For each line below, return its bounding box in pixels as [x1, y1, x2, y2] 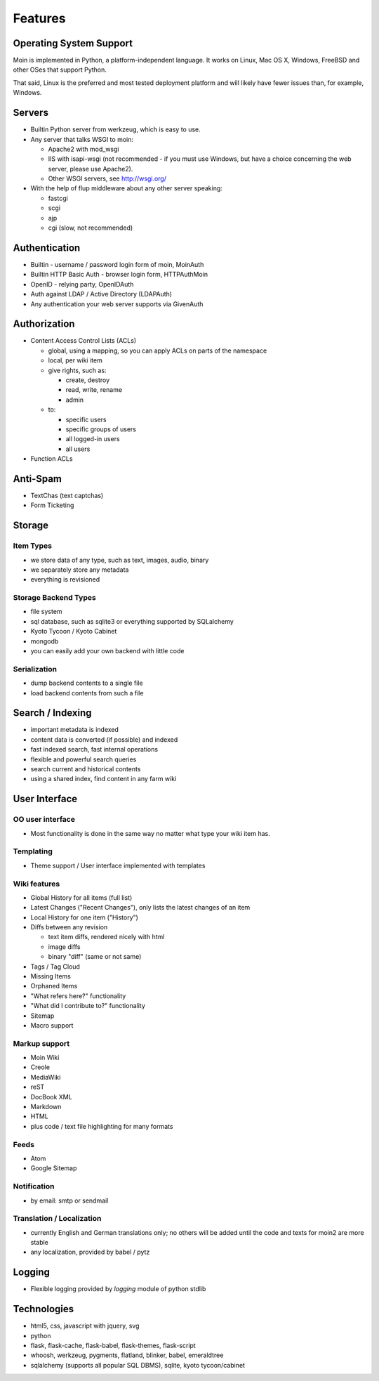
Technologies [13, 1303, 74, 1315]
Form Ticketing [30, 501, 74, 509]
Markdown [30, 1103, 62, 1111]
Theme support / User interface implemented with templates [30, 861, 206, 870]
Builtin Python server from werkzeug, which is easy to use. [30, 125, 201, 133]
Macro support [30, 1021, 74, 1029]
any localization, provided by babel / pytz [30, 1248, 150, 1257]
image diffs [48, 942, 81, 951]
